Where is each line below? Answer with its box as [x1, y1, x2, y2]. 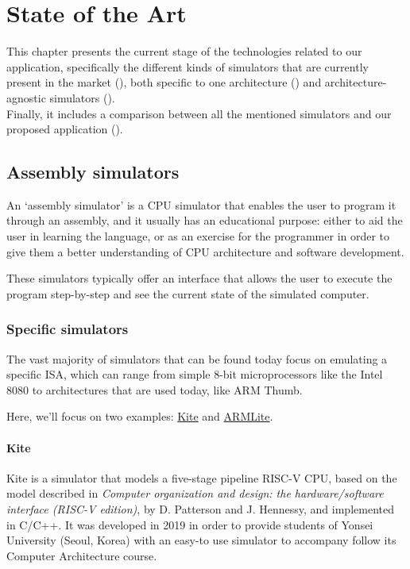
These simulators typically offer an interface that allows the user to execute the [6, 270, 393, 286]
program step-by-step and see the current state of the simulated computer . [6, 285, 369, 302]
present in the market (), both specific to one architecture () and [6, 74, 322, 90]
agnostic [6, 89, 46, 106]
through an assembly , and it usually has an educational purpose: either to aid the [6, 212, 403, 229]
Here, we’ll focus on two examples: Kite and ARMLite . [6, 408, 273, 425]
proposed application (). [6, 121, 123, 137]
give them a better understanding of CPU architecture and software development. [6, 243, 404, 260]
